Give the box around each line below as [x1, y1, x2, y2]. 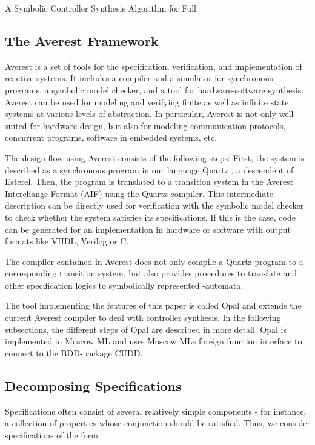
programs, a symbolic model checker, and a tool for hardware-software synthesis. [5, 83, 304, 96]
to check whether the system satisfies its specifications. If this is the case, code [5, 210, 296, 223]
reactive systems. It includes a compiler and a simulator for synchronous [5, 72, 273, 84]
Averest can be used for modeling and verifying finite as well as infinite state [5, 95, 289, 108]
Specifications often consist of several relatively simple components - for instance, [5, 404, 307, 417]
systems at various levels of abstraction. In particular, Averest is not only [5, 107, 277, 120]
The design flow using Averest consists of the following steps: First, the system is [5, 151, 305, 164]
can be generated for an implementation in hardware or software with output [5, 222, 291, 235]
